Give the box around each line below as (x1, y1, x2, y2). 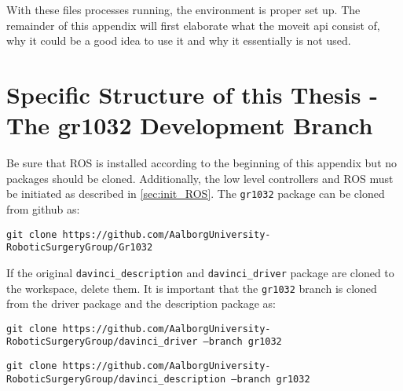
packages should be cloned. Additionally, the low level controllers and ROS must (6, 170, 394, 186)
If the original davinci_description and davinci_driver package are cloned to (6, 264, 394, 280)
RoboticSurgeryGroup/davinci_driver (6, 336, 198, 348)
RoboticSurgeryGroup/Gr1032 (6, 242, 153, 254)
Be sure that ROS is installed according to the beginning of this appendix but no (6, 155, 398, 171)
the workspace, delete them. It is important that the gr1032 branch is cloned (6, 280, 377, 296)
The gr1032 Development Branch (6, 109, 373, 141)
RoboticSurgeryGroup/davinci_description (6, 373, 226, 385)
